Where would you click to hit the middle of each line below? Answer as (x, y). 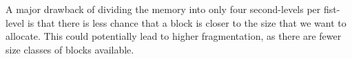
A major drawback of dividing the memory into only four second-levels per (163, 9)
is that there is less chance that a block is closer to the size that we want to (187, 22)
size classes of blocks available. (70, 49)
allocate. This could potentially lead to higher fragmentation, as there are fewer (174, 36)
